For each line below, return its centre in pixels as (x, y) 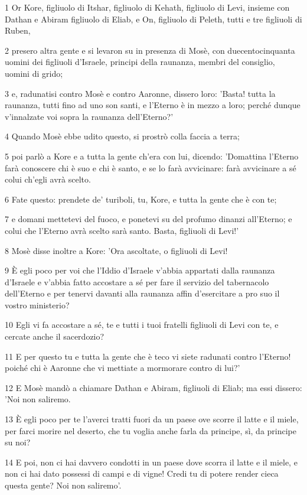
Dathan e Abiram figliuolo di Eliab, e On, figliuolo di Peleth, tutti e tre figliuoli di (153, 19)
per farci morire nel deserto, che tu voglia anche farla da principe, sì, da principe (151, 430)
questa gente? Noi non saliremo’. (63, 485)
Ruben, (18, 30)
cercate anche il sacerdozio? (55, 336)
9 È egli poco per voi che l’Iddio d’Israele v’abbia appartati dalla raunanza (140, 270)
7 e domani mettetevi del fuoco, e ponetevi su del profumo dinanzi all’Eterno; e (148, 219)
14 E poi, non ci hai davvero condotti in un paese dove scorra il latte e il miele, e (151, 462)
